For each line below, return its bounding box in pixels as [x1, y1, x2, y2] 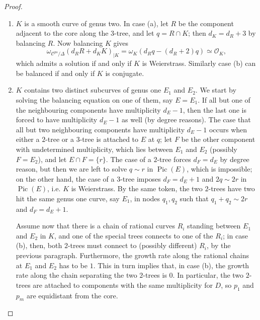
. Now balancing [53, 37, 103, 48]
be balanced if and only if [16, 67, 95, 78]
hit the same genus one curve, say [16, 193, 120, 203]
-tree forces [157, 153, 191, 164]
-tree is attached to [79, 134, 139, 144]
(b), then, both [16, 240, 62, 251]
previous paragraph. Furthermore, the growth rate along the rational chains [16, 250, 249, 261]
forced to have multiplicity [16, 114, 98, 125]
